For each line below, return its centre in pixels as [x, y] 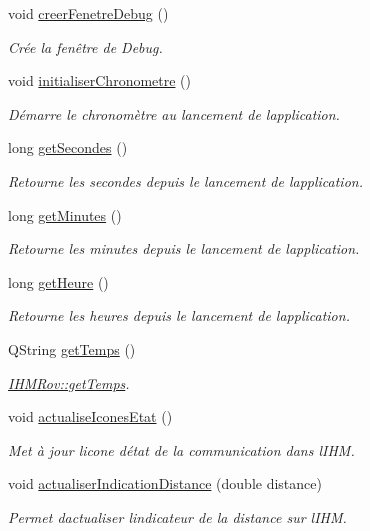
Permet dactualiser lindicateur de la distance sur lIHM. [177, 516]
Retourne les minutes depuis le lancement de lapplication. [184, 248]
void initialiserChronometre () [100, 80]
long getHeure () [58, 281]
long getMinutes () [65, 214]
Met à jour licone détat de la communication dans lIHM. [181, 449]
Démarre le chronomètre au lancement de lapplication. [174, 113]
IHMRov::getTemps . [69, 382]
